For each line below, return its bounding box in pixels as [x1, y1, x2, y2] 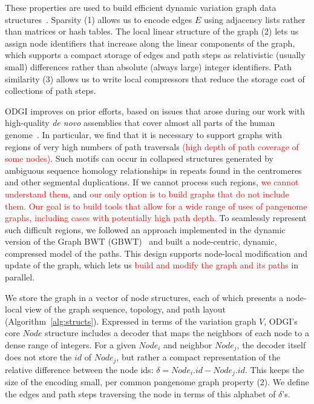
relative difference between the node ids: [5, 363, 154, 376]
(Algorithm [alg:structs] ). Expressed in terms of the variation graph [5, 314, 257, 327]
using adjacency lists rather [204, 13, 306, 25]
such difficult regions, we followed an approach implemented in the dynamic [5, 223, 286, 236]
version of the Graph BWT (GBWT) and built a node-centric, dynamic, [5, 235, 277, 248]
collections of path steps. [5, 84, 96, 97]
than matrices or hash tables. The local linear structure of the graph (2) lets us [5, 25, 299, 38]
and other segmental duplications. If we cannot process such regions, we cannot [5, 176, 299, 188]
